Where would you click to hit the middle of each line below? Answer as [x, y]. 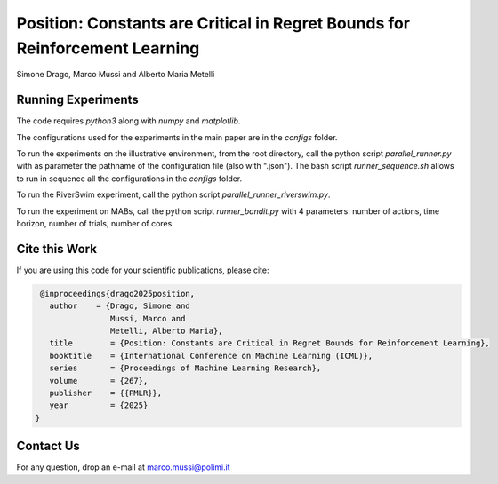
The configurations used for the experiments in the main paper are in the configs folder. [177, 137]
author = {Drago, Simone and [120, 306]
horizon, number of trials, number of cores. [96, 223]
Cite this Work [57, 249]
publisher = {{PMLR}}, [106, 393]
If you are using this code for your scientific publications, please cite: [143, 270]
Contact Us [48, 446]
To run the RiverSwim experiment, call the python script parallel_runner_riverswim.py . [173, 194]
